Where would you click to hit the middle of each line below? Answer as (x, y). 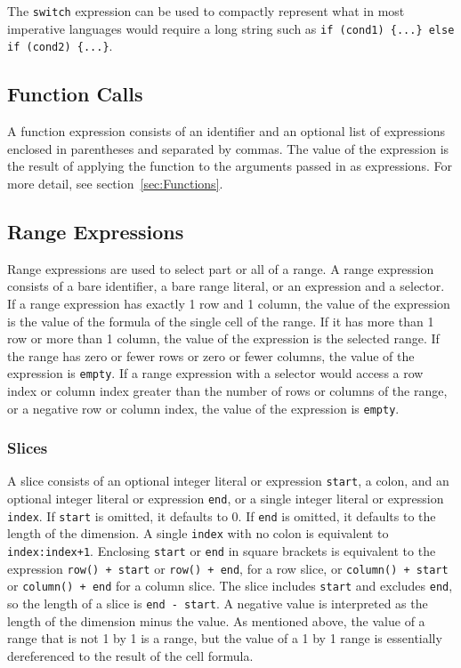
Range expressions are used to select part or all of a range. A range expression (221, 268)
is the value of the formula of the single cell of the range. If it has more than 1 (221, 321)
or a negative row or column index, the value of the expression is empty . (203, 408)
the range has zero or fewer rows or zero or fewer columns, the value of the (211, 355)
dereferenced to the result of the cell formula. (130, 655)
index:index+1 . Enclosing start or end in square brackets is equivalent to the (222, 551)
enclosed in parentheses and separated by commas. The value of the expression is (228, 148)
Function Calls (75, 94)
